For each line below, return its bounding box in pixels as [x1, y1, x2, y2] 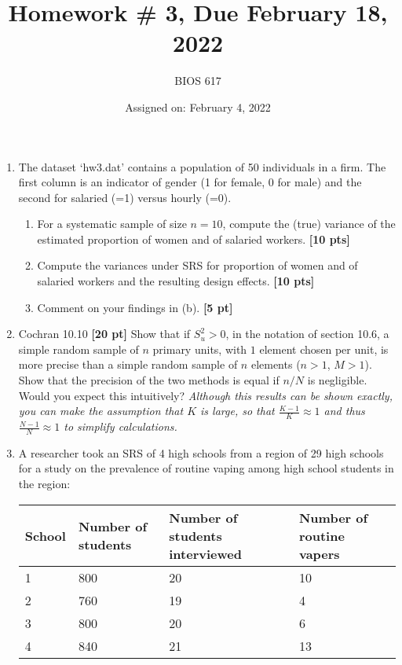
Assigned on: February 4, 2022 [125, 98, 271, 115]
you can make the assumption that [18, 402, 184, 419]
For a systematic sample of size [37, 215, 187, 232]
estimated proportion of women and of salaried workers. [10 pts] [37, 230, 350, 247]
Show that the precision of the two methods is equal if [18, 372, 280, 388]
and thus [323, 402, 365, 419]
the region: [18, 476, 71, 492]
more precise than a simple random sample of [18, 356, 238, 373]
